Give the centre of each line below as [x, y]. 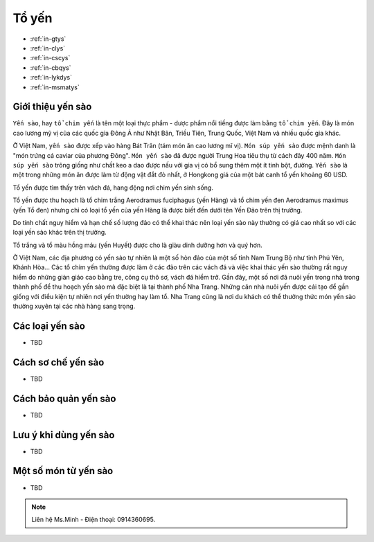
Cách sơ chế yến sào [59, 362]
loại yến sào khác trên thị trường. [60, 233]
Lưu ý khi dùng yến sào [64, 435]
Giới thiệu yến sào [52, 107]
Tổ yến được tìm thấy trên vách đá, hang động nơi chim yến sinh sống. [113, 188]
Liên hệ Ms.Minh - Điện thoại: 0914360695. [93, 520]
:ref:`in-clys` [48, 48]
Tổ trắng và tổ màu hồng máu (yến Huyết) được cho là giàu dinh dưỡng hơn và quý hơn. [137, 245]
